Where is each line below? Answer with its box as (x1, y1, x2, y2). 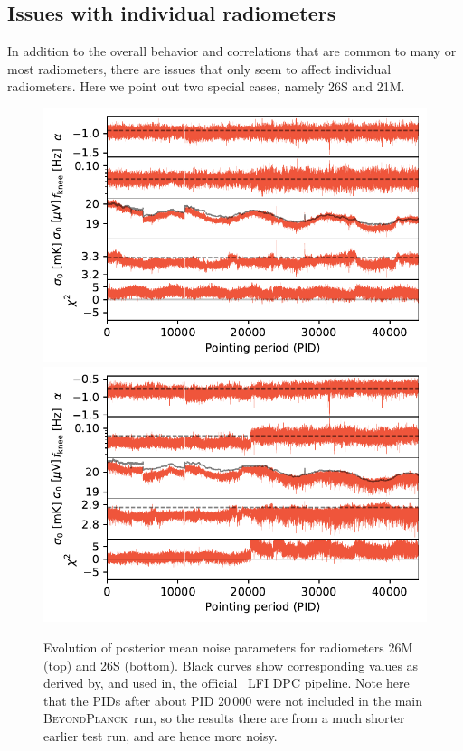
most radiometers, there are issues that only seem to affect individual (7, 59, 392, 78)
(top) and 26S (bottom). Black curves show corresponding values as (43, 655, 419, 674)
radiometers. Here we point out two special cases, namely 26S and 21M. (7, 77, 405, 96)
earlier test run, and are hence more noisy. (43, 726, 278, 745)
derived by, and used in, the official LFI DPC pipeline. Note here (43, 673, 410, 692)
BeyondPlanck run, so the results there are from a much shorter (43, 709, 405, 728)
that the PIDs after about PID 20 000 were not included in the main (43, 690, 422, 709)
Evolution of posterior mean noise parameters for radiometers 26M (43, 637, 413, 656)
